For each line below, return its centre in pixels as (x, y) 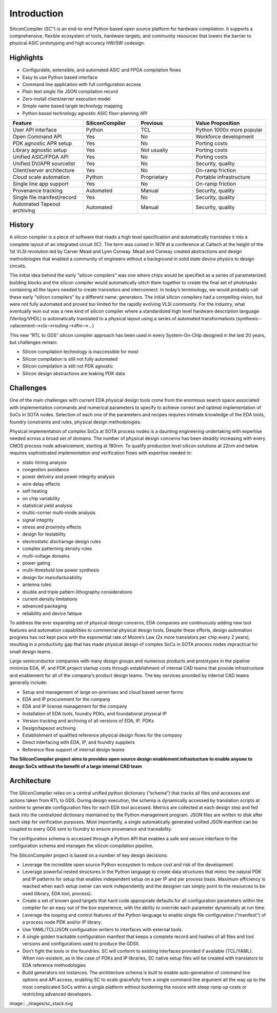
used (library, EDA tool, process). (57, 893)
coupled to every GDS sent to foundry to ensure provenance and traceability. (91, 829)
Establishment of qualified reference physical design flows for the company (102, 735)
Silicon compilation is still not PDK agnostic (68, 366)
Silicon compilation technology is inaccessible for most (80, 352)
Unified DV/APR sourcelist (44, 163)
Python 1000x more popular (229, 130)
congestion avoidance (46, 469)
